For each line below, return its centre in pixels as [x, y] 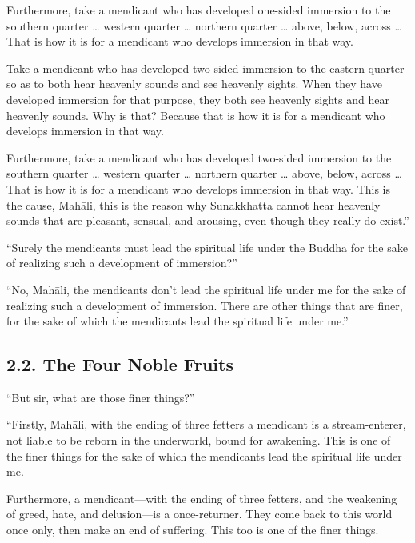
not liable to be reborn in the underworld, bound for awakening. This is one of [199, 440]
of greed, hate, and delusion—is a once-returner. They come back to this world [200, 514]
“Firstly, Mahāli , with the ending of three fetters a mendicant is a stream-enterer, [206, 424]
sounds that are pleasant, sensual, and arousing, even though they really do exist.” [208, 220]
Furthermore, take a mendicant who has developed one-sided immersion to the [199, 10]
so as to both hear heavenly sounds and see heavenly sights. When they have [194, 84]
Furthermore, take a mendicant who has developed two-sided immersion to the [199, 157]
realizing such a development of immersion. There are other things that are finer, [205, 305]
